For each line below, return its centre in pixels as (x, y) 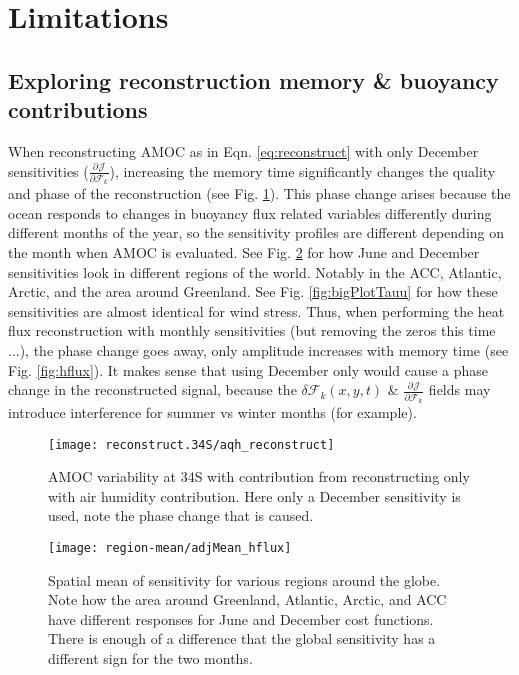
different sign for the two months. (150, 658)
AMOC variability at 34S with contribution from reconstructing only (259, 476)
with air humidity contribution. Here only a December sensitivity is (254, 495)
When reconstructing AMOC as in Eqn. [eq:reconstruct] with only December (243, 150)
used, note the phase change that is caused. (181, 515)
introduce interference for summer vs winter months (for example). (212, 411)
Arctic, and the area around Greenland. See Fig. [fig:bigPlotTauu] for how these (253, 291)
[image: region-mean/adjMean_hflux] (170, 547)
